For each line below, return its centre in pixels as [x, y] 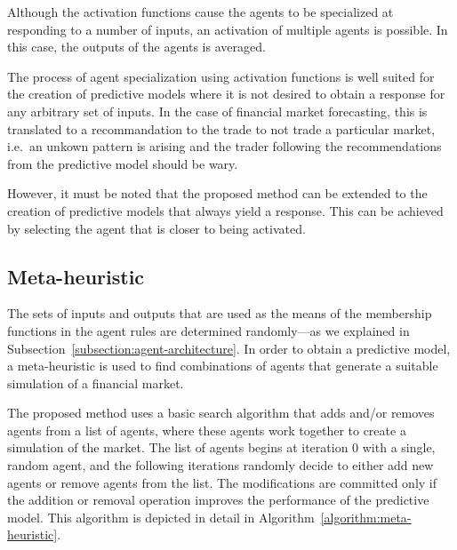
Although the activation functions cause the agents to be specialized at [200, 12]
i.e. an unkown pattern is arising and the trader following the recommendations [224, 146]
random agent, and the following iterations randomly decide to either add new [220, 465]
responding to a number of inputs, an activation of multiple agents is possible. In [228, 29]
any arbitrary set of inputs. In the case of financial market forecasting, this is [217, 111]
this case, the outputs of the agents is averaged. [136, 47]
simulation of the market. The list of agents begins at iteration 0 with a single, [221, 447]
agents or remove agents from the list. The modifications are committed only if [222, 482]
